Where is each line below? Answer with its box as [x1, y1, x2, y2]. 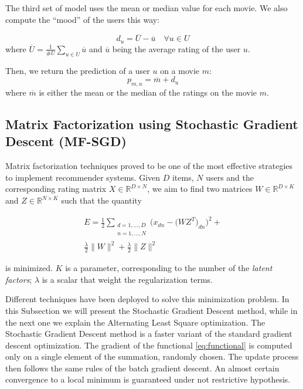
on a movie [160, 64, 200, 76]
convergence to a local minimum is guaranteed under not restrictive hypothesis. [5, 373, 291, 385]
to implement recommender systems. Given [5, 171, 161, 183]
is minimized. [5, 262, 53, 274]
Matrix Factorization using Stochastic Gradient [5, 115, 298, 133]
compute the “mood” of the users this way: [5, 13, 160, 25]
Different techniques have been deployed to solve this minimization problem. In [5, 293, 290, 305]
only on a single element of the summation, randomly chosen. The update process [5, 350, 299, 363]
